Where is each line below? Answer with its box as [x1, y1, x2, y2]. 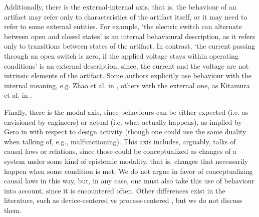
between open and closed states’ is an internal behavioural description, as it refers [4, 31, 255, 41]
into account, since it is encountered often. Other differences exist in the [4, 185, 225, 195]
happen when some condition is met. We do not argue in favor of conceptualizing [4, 165, 253, 176]
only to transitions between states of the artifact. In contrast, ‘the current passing [4, 41, 255, 51]
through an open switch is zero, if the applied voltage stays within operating [4, 50, 238, 61]
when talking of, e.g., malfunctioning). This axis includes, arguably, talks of [4, 136, 236, 146]
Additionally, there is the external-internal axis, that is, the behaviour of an [4, 2, 236, 12]
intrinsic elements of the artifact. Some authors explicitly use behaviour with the [4, 70, 251, 81]
